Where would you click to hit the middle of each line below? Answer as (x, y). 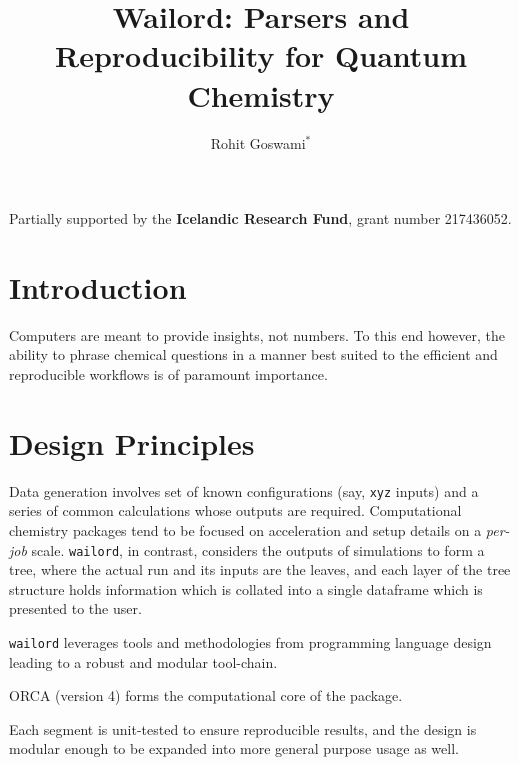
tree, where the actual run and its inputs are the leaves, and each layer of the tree (260, 569)
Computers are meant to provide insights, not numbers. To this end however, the (257, 334)
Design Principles (132, 442)
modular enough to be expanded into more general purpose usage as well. (234, 748)
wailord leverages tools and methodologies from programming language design (250, 642)
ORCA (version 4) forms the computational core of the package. (206, 695)
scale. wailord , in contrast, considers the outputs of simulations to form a (258, 549)
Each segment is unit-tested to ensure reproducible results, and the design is (243, 728)
